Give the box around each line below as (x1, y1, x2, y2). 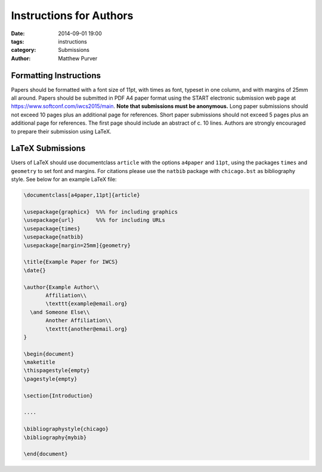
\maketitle (23, 359, 55, 366)
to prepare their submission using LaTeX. (11, 128, 112, 135)
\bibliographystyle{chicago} (23, 425, 109, 433)
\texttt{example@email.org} (45, 300, 128, 307)
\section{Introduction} (23, 392, 94, 399)
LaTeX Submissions (11, 143, 86, 153)
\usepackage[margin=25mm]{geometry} (23, 242, 131, 249)
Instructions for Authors (11, 9, 134, 22)
